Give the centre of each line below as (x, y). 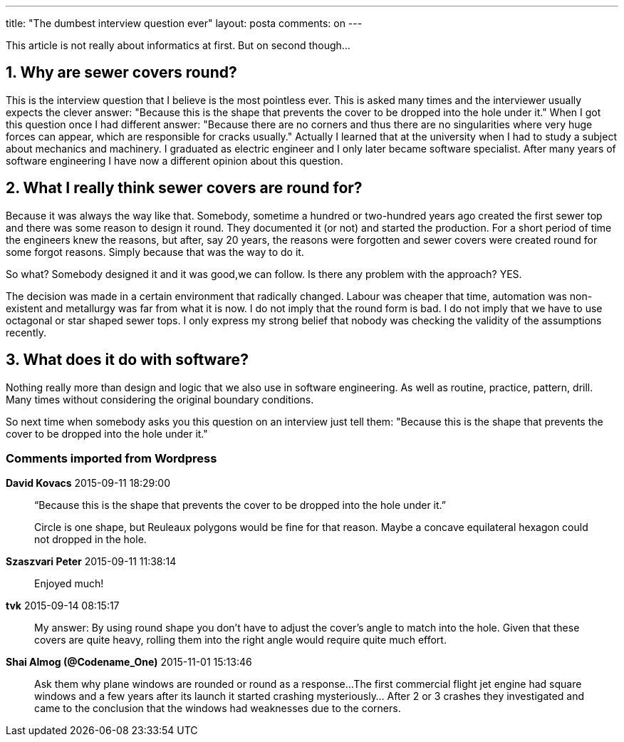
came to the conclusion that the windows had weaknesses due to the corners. (218, 708)
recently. (26, 332)
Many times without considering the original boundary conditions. (160, 399)
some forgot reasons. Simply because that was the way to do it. (155, 252)
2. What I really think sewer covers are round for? (184, 188)
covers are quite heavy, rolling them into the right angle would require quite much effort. (240, 640)
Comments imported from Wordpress (111, 458)
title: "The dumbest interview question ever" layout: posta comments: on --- (184, 23)
